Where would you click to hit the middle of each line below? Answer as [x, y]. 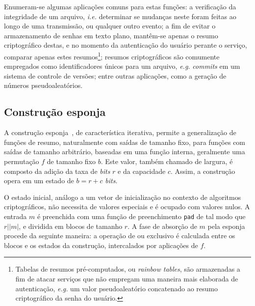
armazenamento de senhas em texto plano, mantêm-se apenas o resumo [111, 35]
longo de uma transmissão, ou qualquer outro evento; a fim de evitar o [110, 26]
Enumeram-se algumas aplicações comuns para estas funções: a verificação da [120, 6]
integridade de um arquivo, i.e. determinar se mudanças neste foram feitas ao [120, 16]
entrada [15, 216]
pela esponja [226, 226]
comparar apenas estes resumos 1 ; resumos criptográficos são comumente [112, 56]
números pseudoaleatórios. [43, 85]
